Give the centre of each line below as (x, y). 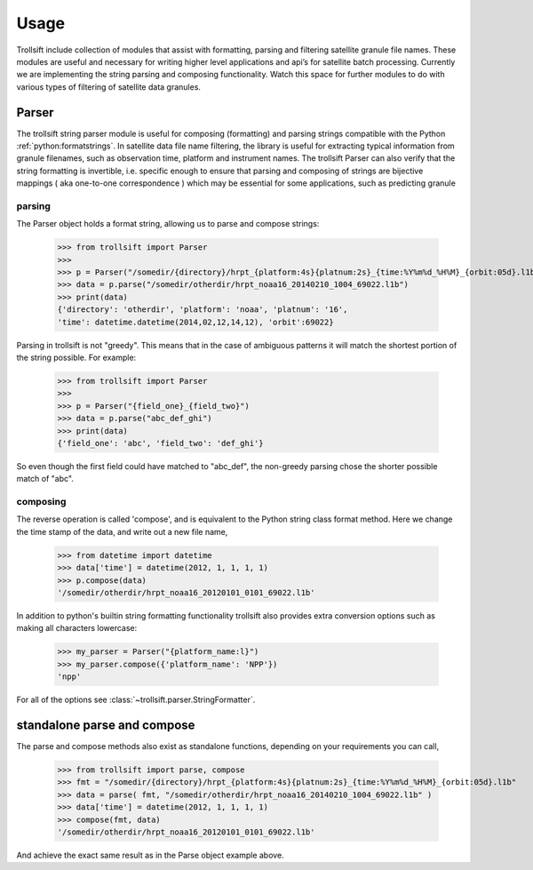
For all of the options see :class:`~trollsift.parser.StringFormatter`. (136, 700)
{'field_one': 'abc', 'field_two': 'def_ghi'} (160, 443)
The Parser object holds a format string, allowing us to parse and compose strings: (168, 224)
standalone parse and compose (106, 725)
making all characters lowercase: (77, 628)
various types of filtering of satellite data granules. (109, 87)
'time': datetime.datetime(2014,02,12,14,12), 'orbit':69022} (195, 322)
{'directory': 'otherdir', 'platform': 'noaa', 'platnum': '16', (203, 310)
